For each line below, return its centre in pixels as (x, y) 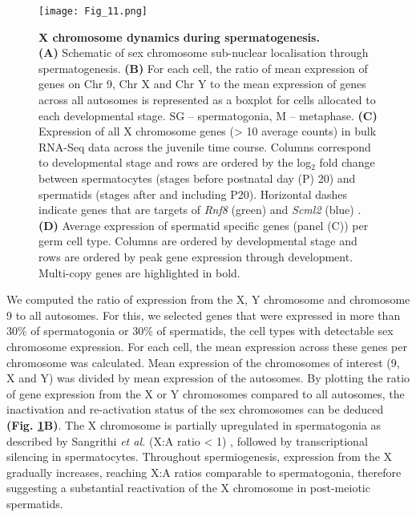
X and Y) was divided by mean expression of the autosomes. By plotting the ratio (208, 378)
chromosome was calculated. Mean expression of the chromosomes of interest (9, (203, 362)
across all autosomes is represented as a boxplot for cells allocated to (207, 100)
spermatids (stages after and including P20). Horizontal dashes (193, 194)
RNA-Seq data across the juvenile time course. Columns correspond (205, 146)
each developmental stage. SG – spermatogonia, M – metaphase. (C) (208, 115)
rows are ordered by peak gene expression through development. (196, 256)
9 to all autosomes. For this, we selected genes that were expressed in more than (204, 315)
